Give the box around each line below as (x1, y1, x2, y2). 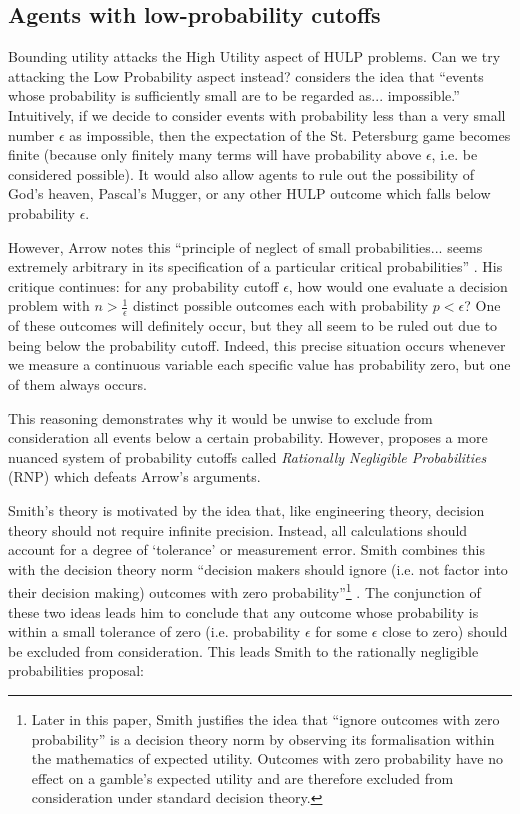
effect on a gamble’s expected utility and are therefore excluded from (31, 767, 454, 788)
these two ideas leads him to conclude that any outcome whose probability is (8, 601, 479, 622)
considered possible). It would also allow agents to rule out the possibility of (8, 163, 475, 184)
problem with (8, 295, 90, 316)
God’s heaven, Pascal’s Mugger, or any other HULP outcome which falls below (8, 183, 491, 204)
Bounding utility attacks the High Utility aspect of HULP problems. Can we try (8, 46, 501, 67)
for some (315, 621, 368, 642)
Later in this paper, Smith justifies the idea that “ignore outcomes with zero (31, 708, 500, 729)
